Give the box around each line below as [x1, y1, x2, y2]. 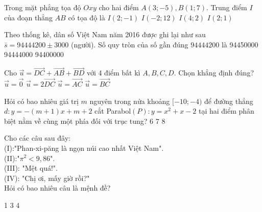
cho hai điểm [99, 2, 139, 12]
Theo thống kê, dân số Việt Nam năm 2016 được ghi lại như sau [4, 29, 206, 40]
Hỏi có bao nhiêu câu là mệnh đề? [4, 182, 111, 193]
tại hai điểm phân [198, 105, 254, 116]
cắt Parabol [94, 105, 131, 116]
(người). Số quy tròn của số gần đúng [71, 39, 188, 49]
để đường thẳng [204, 95, 253, 106]
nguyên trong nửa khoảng [89, 95, 170, 106]
